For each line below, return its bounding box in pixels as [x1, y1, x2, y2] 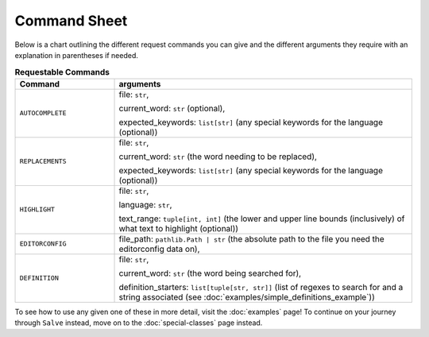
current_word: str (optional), [118, 103, 226, 114]
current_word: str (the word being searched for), [118, 267, 302, 278]
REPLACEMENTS [19, 157, 67, 166]
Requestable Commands [14, 66, 110, 77]
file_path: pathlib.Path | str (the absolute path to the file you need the [118, 233, 385, 244]
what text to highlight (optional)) [118, 223, 238, 234]
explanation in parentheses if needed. [14, 50, 139, 60]
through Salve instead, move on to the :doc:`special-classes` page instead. [14, 318, 263, 327]
